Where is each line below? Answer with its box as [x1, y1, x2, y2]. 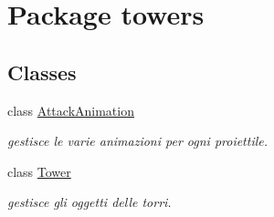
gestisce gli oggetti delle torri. [7, 192, 172, 212]
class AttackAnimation [7, 100, 134, 119]
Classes [7, 57, 77, 86]
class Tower [7, 161, 71, 181]
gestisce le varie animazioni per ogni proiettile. [7, 131, 269, 150]
